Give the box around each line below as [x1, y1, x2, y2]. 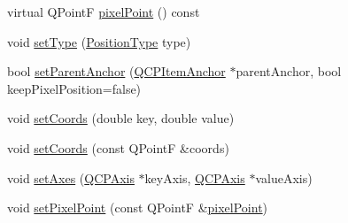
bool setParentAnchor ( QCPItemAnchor [7, 62, 226, 81]
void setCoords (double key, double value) [7, 109, 235, 127]
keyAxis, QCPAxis [144, 168, 245, 187]
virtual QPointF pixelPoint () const [7, 3, 200, 20]
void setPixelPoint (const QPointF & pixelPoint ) [7, 198, 268, 217]
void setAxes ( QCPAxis [7, 168, 135, 187]
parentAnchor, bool [236, 62, 342, 81]
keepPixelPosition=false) [7, 79, 142, 97]
